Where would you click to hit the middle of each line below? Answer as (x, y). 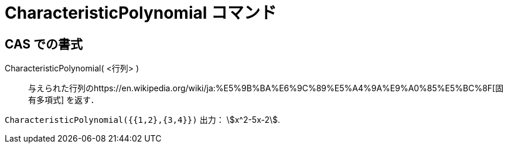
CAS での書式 (44, 44)
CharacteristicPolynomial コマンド (141, 13)
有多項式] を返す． (64, 100)
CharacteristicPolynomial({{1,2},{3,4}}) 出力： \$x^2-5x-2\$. (143, 120)
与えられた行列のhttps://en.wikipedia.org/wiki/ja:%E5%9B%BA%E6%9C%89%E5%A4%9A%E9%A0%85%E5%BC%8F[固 (266, 88)
